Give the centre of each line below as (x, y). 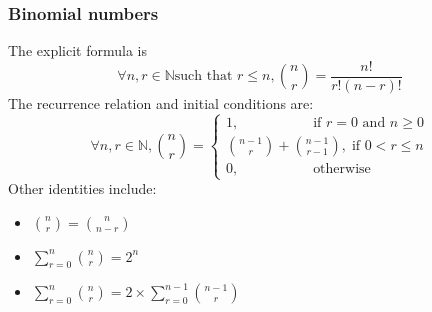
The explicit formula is (77, 50)
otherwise (342, 168)
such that (203, 76)
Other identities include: (82, 188)
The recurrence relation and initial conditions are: (161, 102)
